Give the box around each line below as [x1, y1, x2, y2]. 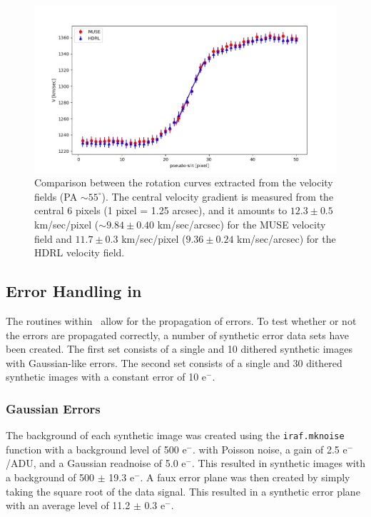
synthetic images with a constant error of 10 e [6, 369, 207, 384]
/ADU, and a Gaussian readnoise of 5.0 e [6, 456, 186, 471]
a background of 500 [6, 470, 95, 485]
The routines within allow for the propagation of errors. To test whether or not [6, 313, 357, 328]
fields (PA [34, 189, 78, 204]
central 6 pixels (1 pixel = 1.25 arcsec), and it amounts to [34, 203, 288, 218]
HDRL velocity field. [34, 245, 125, 260]
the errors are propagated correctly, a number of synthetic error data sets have [6, 327, 349, 342]
